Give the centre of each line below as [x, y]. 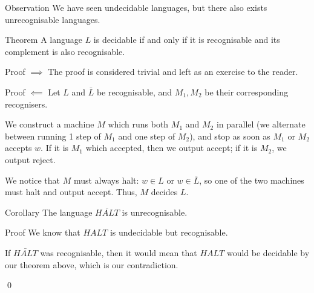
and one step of [147, 136]
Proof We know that [43, 232]
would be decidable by [268, 252]
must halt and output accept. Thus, [71, 192]
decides [164, 192]
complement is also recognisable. [65, 51]
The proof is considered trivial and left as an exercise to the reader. [173, 72]
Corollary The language [49, 212]
